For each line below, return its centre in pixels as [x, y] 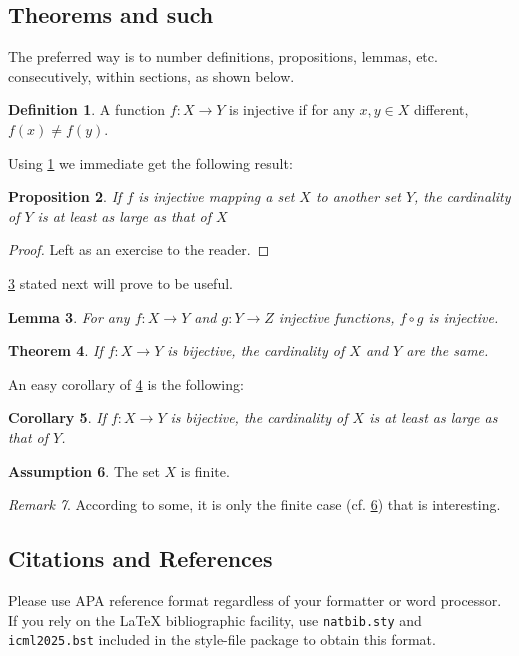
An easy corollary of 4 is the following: [126, 383]
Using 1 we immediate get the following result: [150, 162]
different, [441, 109]
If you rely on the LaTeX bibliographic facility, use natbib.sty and [215, 619]
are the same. [447, 350]
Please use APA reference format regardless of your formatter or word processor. [255, 599]
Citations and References [140, 558]
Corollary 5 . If [57, 417]
